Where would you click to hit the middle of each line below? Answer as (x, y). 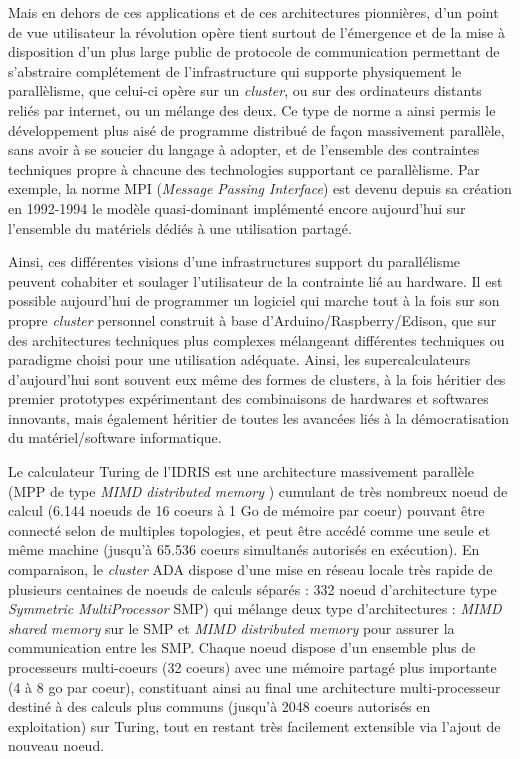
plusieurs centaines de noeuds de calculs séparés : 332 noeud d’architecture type (252, 588)
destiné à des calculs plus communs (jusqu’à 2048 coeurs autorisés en (219, 706)
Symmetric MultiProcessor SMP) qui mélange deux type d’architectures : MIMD (255, 608)
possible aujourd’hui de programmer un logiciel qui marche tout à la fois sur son (254, 300)
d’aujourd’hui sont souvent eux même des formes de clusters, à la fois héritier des (257, 378)
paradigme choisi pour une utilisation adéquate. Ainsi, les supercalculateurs (239, 359)
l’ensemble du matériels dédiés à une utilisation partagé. (180, 227)
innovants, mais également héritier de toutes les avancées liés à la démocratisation (259, 417)
